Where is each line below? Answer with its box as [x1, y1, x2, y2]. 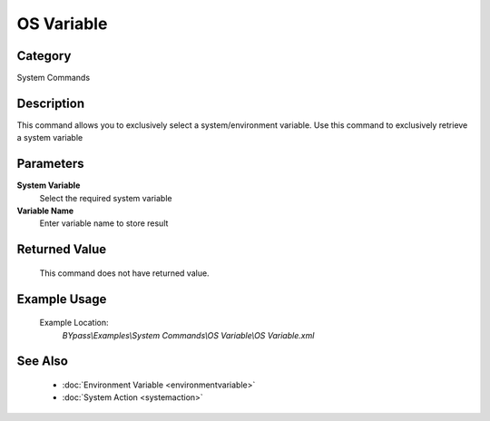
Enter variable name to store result [39, 218, 169, 229]
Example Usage [16, 291, 107, 307]
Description [16, 95, 85, 111]
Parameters [16, 156, 84, 171]
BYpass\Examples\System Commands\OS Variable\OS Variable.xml [62, 329, 315, 340]
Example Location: [39, 318, 109, 328]
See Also [16, 354, 68, 369]
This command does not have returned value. [39, 268, 210, 279]
